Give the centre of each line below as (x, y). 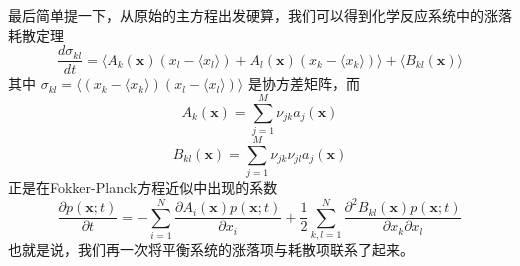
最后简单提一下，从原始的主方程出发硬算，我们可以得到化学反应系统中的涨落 (260, 15)
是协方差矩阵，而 (303, 83)
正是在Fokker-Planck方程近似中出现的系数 (143, 187)
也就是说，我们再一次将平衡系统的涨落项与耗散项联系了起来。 (211, 248)
